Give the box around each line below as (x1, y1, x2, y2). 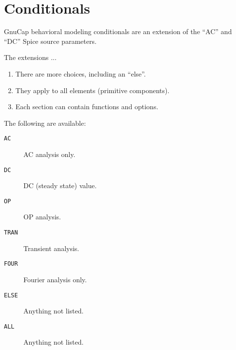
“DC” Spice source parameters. (4, 36, 97, 46)
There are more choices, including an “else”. (15, 68, 146, 78)
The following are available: (4, 117, 86, 128)
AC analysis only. (23, 149, 76, 159)
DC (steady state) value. (23, 180, 97, 191)
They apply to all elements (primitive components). (15, 85, 170, 95)
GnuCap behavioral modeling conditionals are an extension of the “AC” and (4, 26, 232, 37)
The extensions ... (4, 52, 57, 62)
